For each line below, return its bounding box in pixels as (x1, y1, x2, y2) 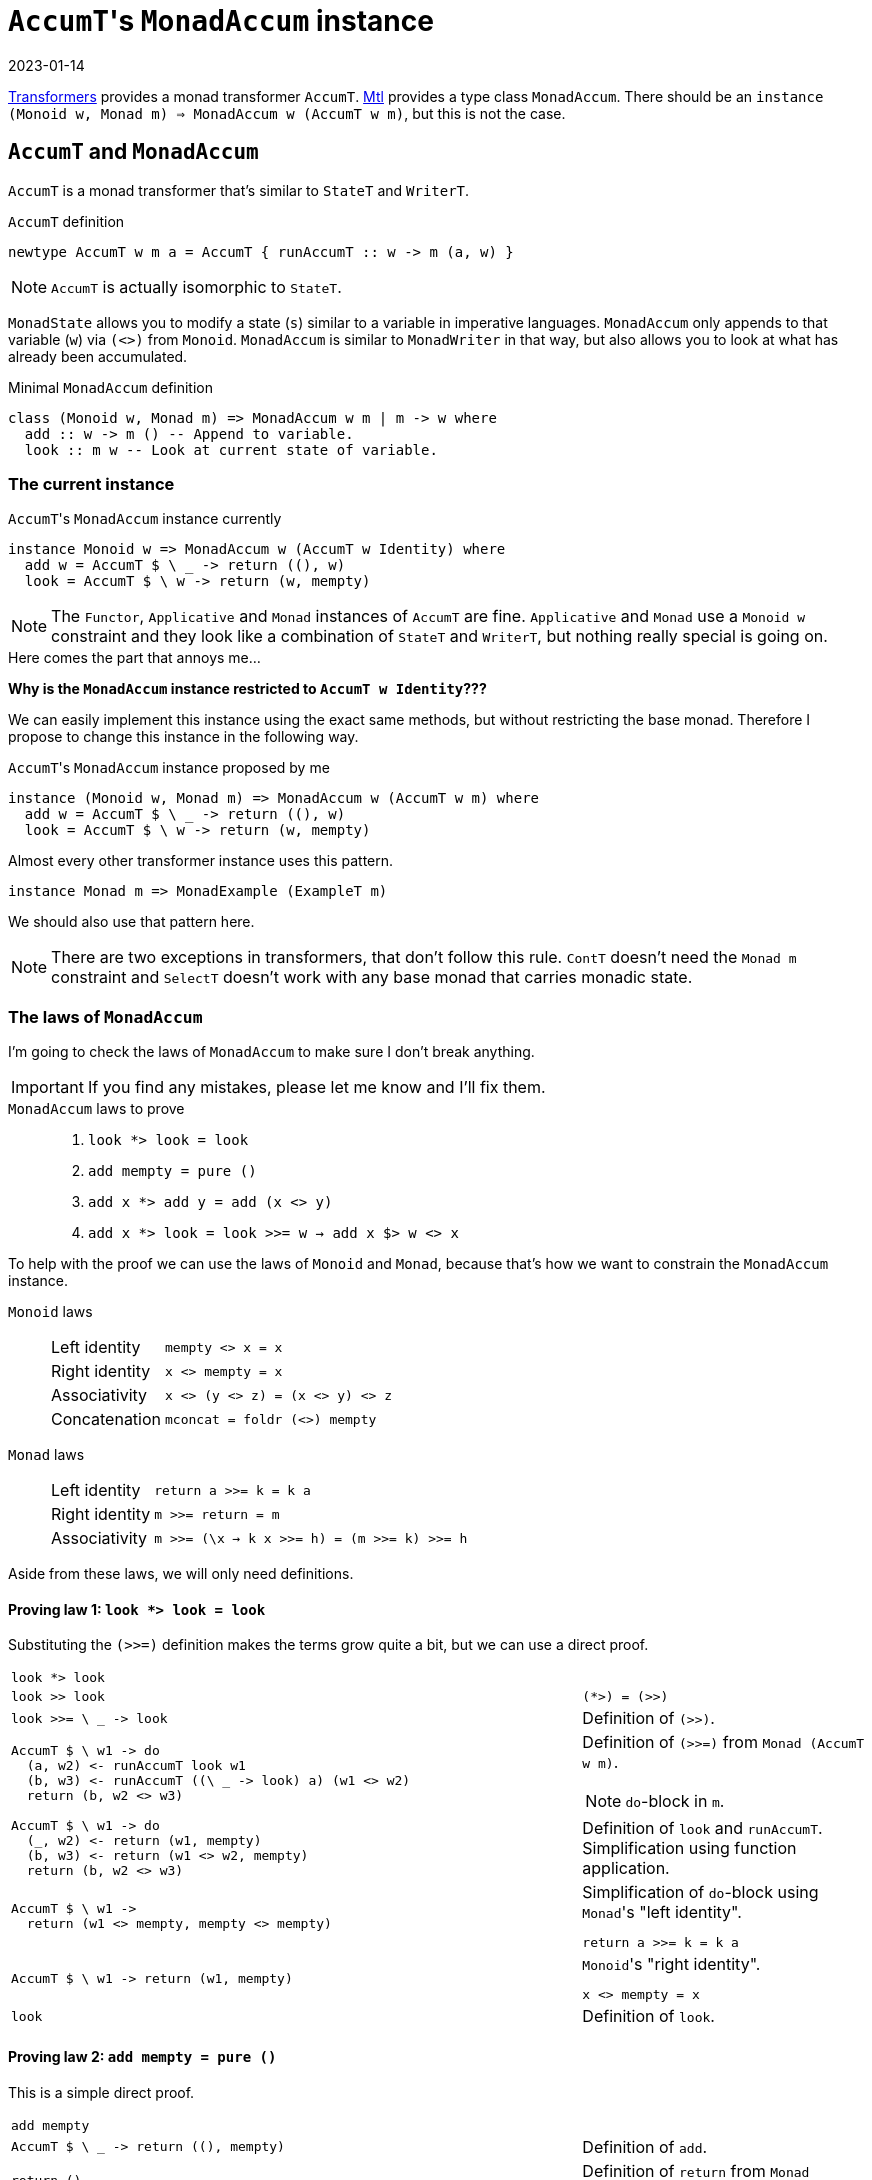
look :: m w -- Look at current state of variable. (24, 441, 438, 458)
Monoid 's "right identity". (582, 1954, 761, 1975)
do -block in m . (625, 1791, 725, 1812)
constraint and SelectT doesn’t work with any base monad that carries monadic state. (51, 967, 693, 988)
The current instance (8, 473, 175, 494)
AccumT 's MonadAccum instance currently (8, 510, 282, 528)
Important (11, 1077, 84, 1098)
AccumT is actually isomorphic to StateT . (51, 276, 342, 297)
